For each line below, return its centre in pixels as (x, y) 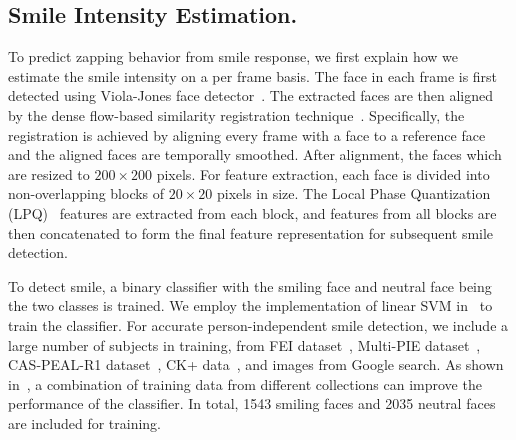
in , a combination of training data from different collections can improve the (245, 383)
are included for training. (84, 422)
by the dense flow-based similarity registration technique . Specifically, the (236, 114)
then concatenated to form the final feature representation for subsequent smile (251, 232)
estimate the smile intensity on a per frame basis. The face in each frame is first (253, 75)
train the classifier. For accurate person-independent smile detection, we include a (258, 324)
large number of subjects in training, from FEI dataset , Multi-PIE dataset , (244, 344)
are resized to (49, 173)
